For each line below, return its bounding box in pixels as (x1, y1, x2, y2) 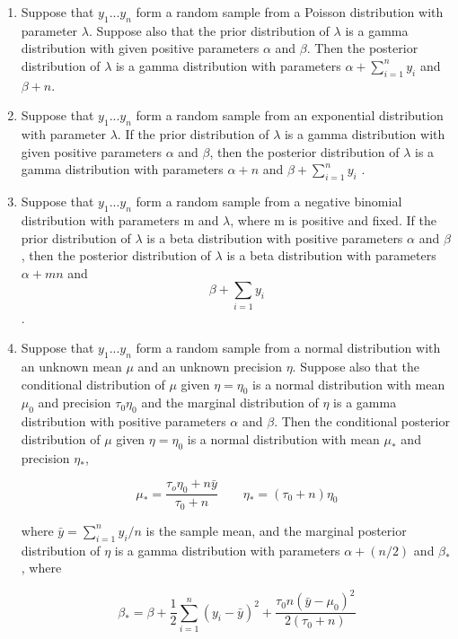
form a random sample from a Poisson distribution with (136, 3, 444, 21)
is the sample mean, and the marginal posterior (145, 521, 407, 539)
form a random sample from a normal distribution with (136, 338, 441, 357)
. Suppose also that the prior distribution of (88, 21, 330, 39)
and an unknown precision (137, 357, 282, 376)
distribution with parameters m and (21, 210, 219, 229)
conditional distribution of (21, 374, 165, 393)
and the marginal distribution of (141, 393, 319, 412)
